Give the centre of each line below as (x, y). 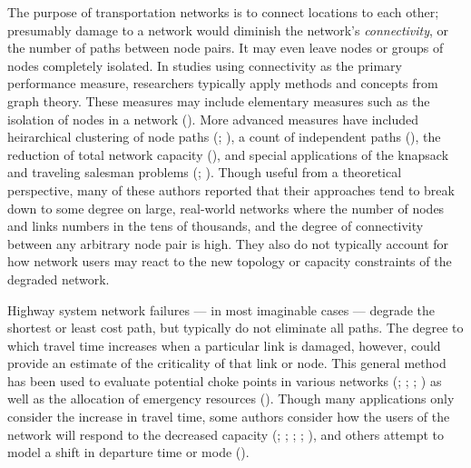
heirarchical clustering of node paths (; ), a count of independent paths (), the (224, 137)
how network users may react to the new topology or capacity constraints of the (230, 261)
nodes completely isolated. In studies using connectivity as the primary (205, 65)
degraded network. (59, 279)
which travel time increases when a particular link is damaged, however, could (224, 345)
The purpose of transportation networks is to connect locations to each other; (223, 12)
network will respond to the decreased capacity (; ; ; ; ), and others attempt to (226, 434)
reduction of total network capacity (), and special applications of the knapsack (228, 154)
